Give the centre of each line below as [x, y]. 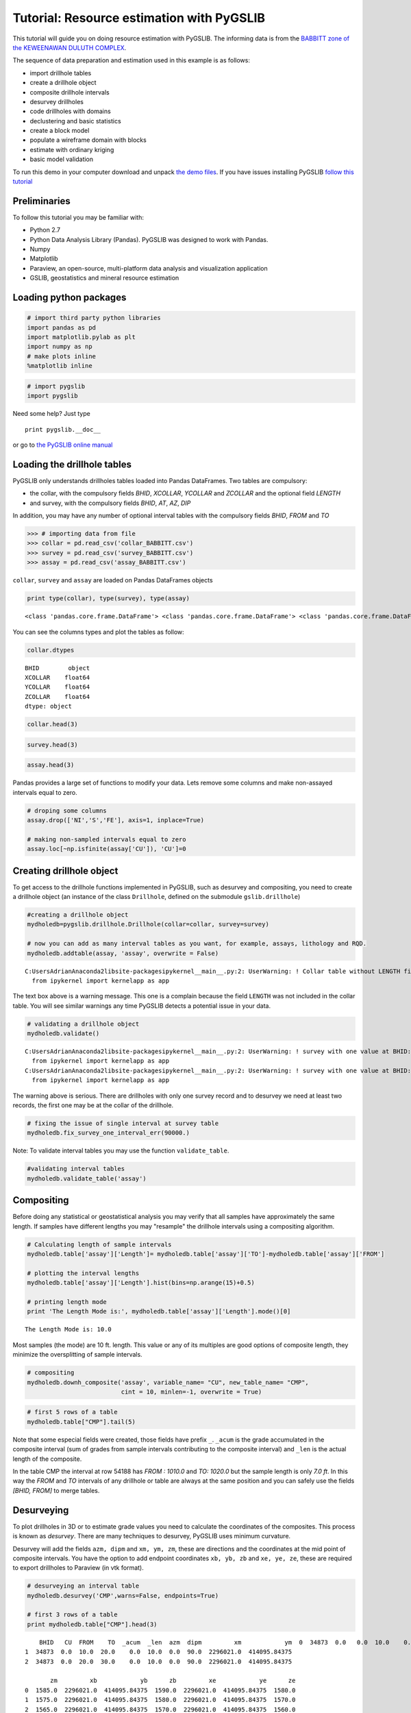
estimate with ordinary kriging [72, 149]
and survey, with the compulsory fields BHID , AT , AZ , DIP [110, 503]
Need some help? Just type [51, 414]
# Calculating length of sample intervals [99, 1244]
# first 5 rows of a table [72, 1412]
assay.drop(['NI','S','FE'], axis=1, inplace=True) [116, 820]
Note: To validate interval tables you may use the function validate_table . [121, 1150]
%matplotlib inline [60, 366]
